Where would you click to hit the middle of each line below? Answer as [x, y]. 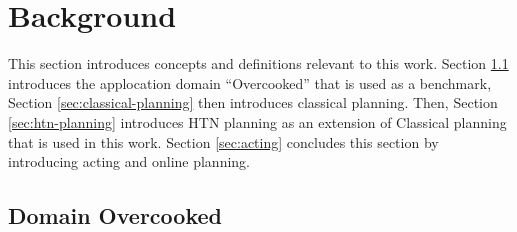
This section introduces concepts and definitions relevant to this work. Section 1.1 [258, 63]
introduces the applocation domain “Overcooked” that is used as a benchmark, [250, 82]
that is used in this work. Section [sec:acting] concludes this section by [223, 141]
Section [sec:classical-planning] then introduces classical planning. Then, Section [253, 102]
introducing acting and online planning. [129, 161]
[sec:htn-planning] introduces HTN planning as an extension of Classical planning [257, 121]
